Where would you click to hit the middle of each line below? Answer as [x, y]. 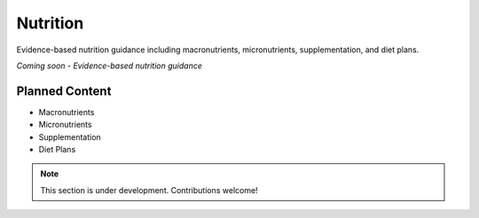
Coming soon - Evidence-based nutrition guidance [110, 66]
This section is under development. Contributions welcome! [149, 190]
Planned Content [64, 91]
